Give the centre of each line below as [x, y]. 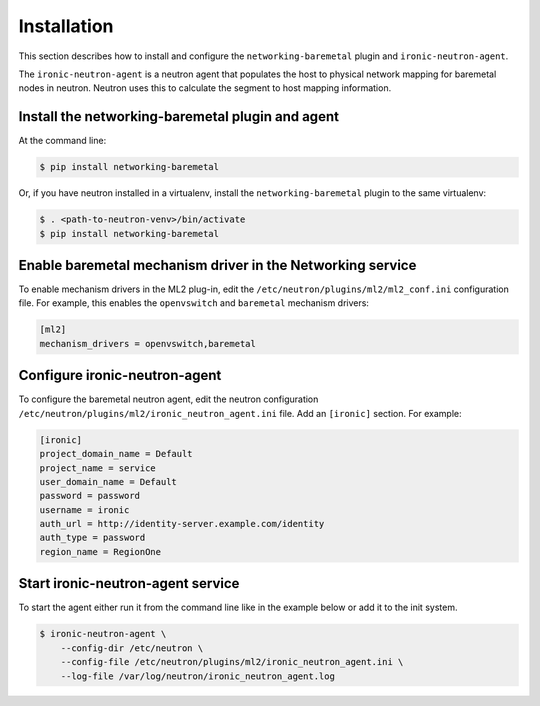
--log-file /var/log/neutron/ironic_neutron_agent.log [197, 676]
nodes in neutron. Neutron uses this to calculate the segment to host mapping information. [205, 88]
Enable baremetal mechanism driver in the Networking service [217, 265]
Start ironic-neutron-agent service [129, 583]
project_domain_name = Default [116, 454]
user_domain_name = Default [108, 481]
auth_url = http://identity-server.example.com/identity [182, 524]
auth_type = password [92, 538]
